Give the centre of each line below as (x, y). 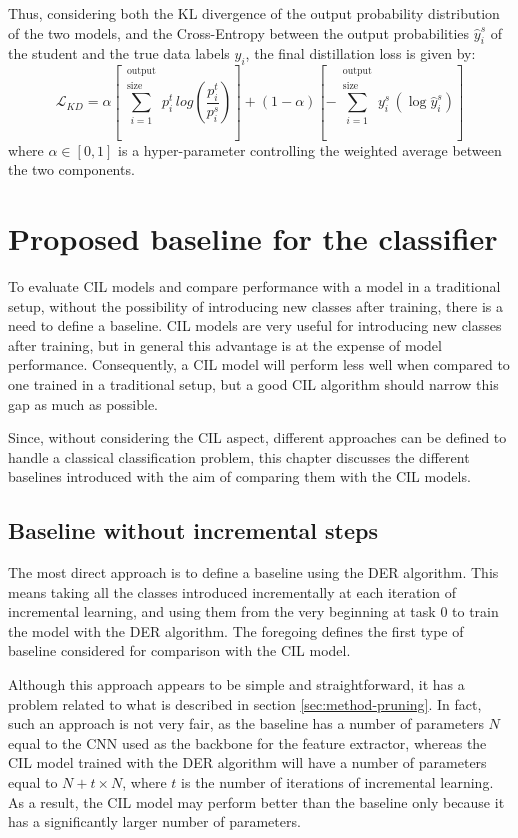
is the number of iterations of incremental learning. (337, 782)
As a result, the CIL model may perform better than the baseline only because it (256, 801)
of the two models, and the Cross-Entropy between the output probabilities (239, 32)
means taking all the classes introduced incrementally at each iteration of (232, 591)
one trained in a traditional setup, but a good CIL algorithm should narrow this (253, 383)
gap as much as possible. (83, 403)
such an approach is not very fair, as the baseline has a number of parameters (246, 723)
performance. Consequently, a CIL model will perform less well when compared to (259, 364)
